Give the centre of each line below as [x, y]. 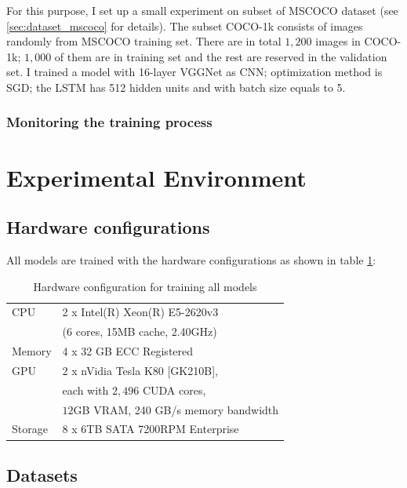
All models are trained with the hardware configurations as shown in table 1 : [191, 259]
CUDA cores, [174, 390]
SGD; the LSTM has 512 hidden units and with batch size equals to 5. [176, 87]
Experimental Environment [156, 177]
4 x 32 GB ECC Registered [128, 351]
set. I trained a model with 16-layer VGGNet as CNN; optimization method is [194, 72]
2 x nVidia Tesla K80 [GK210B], [140, 370]
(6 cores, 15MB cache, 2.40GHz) [140, 331]
